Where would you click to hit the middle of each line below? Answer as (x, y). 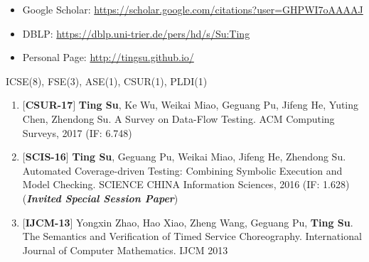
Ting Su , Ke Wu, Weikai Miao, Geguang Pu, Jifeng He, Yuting (219, 105)
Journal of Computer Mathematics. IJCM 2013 (125, 250)
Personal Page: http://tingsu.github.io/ (108, 57)
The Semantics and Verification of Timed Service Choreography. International (192, 236)
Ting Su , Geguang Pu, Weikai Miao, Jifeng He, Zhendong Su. (209, 157)
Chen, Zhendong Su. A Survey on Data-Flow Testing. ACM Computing (178, 118)
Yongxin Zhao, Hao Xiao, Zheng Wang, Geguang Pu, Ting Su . (215, 222)
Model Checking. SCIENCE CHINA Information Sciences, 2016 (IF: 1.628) (186, 184)
